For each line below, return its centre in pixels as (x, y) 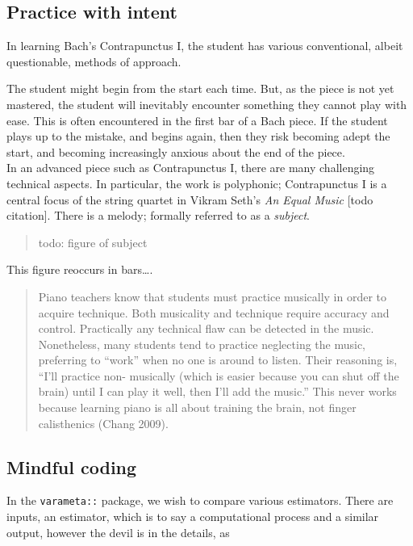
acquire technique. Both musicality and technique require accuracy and (214, 312)
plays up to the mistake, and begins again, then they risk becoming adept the (198, 136)
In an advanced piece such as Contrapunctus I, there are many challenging (191, 168)
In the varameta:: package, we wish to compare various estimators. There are (200, 500)
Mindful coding (72, 466)
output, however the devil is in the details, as (118, 532)
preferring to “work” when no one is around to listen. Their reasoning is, (218, 360)
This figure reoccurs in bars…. (80, 269)
